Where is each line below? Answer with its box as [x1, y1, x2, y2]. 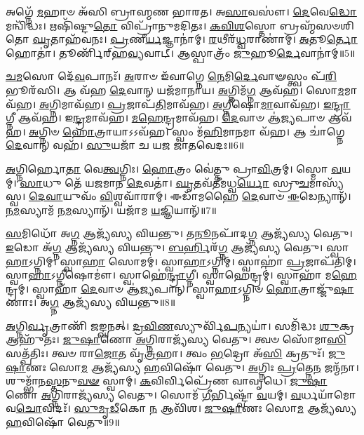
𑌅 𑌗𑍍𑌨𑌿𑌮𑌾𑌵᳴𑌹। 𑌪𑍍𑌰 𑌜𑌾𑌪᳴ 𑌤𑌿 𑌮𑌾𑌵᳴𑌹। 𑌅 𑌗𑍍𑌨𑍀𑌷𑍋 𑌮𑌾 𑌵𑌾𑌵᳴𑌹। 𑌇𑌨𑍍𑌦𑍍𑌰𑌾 [39, 96, 351, 111]
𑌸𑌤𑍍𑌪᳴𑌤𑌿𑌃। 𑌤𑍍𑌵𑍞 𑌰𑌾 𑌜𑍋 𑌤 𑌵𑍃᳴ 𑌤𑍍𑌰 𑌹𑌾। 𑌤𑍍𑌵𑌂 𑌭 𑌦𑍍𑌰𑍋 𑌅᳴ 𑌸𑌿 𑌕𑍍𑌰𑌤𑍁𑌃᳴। [6, 346, 325, 361]
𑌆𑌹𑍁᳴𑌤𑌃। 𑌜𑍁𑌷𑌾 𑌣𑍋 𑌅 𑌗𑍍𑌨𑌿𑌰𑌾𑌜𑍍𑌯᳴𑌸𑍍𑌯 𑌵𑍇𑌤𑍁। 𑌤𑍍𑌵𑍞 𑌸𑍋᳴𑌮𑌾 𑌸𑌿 [6, 332, 346, 347]
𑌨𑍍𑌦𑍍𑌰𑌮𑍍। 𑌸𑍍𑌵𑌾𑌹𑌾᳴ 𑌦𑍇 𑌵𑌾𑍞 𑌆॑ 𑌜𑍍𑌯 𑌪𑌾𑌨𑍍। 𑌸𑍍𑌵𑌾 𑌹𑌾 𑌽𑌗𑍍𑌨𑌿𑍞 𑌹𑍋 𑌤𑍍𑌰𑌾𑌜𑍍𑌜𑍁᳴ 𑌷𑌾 [6, 281, 354, 295]
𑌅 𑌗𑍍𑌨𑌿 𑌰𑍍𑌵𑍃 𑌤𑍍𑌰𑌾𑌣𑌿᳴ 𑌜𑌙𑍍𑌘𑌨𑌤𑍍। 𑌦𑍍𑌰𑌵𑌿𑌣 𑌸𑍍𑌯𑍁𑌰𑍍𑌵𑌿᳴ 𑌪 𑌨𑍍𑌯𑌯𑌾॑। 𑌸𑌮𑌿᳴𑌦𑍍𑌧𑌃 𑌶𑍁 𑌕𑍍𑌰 [6, 318, 355, 333]
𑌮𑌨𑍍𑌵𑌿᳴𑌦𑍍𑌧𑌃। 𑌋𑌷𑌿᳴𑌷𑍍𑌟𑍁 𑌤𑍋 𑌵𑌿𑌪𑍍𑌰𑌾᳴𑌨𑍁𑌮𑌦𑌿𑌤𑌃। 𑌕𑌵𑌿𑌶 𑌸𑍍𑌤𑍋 [6, 18, 277, 32]
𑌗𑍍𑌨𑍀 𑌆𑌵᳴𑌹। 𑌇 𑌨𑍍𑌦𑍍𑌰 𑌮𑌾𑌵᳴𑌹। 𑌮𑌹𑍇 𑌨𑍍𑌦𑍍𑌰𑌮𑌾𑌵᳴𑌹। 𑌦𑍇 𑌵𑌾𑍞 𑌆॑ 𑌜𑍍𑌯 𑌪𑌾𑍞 [6, 110, 325, 125]
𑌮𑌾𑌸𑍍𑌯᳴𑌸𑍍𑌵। [309, 175, 344, 189]
